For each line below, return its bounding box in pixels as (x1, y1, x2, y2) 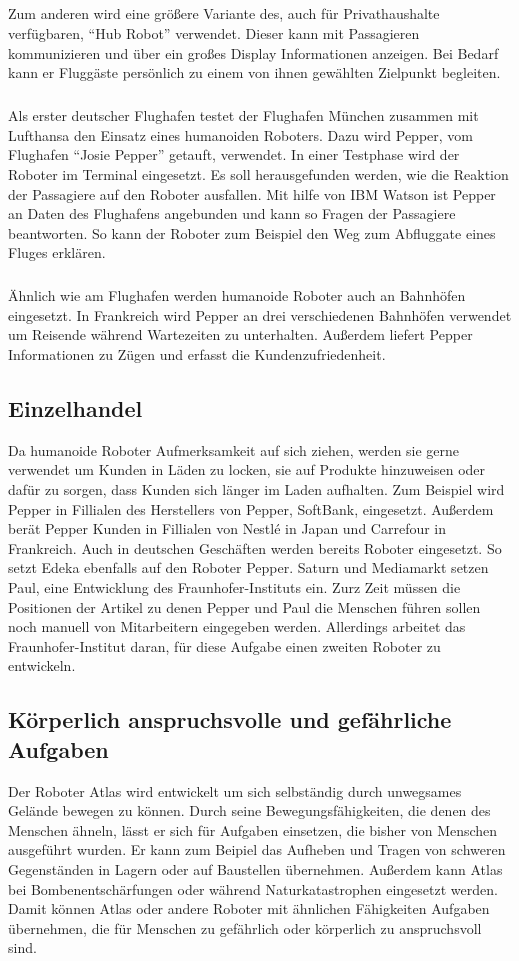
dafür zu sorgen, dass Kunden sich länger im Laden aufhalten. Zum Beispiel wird (8, 479, 505, 500)
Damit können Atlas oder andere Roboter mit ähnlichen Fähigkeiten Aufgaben (8, 898, 490, 919)
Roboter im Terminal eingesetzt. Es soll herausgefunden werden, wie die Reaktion (8, 163, 509, 184)
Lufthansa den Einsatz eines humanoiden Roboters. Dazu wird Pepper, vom (8, 124, 473, 145)
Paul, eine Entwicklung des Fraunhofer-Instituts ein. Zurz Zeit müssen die (8, 576, 461, 597)
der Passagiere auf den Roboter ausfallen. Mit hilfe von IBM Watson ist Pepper (8, 183, 496, 204)
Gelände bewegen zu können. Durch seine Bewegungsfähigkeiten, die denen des (8, 800, 491, 821)
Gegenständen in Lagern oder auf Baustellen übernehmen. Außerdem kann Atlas (8, 858, 503, 879)
